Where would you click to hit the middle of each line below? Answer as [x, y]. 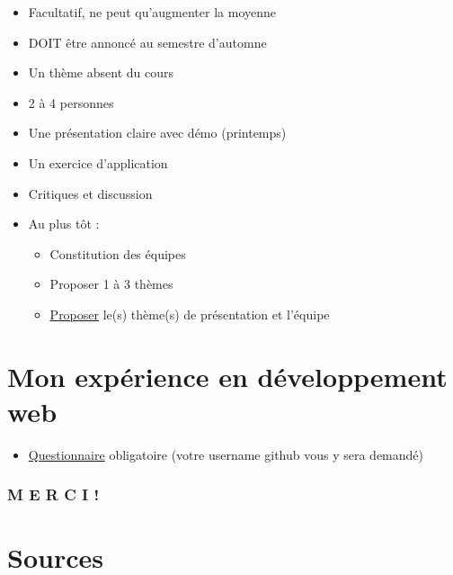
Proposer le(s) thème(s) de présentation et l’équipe [190, 314]
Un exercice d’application [98, 162]
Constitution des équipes [118, 253]
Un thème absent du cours [101, 72]
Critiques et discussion [90, 193]
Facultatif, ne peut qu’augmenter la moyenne [152, 12]
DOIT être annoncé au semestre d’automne [147, 42]
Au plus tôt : [64, 224]
